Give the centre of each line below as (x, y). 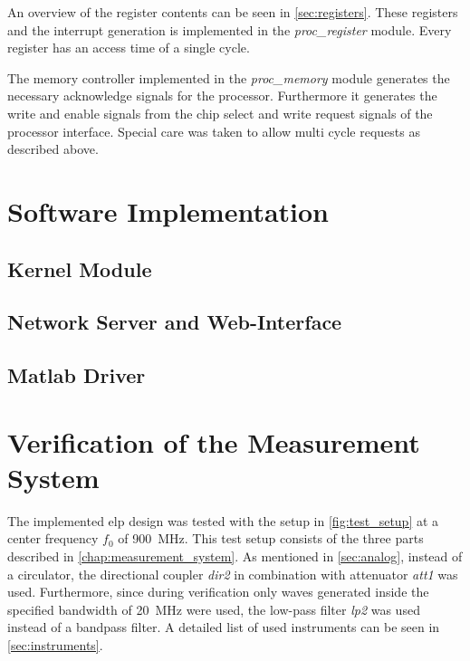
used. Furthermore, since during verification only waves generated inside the (218, 592)
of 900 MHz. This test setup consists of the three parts (271, 538)
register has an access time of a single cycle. (129, 48)
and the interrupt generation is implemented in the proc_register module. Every (230, 29)
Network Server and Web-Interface (175, 322)
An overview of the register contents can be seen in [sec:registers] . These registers (233, 12)
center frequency (53, 538)
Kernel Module (80, 268)
